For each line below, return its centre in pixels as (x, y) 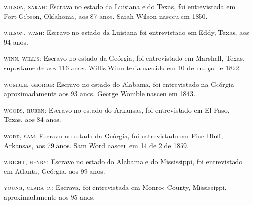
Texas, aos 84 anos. (33, 119)
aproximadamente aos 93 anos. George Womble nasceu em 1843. (100, 94)
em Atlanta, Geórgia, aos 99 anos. (54, 171)
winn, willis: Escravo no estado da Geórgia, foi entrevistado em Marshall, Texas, (125, 58)
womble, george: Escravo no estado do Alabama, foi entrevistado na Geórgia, (120, 84)
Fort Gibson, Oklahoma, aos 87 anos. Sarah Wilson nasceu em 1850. (106, 16)
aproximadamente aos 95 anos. (50, 196)
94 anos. (16, 42)
